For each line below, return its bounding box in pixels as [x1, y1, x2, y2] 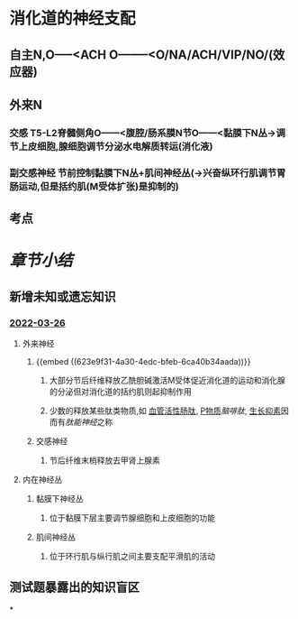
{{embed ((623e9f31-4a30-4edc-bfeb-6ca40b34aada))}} [35, 356, 251, 367]
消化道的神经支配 [9, 8, 137, 29]
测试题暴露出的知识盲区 [9, 579, 140, 596]
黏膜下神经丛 [35, 494, 84, 504]
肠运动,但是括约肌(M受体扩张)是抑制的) [9, 180, 179, 192]
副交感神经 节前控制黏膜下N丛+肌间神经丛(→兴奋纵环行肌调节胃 [9, 166, 286, 179]
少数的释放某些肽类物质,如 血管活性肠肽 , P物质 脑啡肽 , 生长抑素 [49, 405, 282, 416]
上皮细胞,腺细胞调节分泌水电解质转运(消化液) [18, 140, 213, 152]
